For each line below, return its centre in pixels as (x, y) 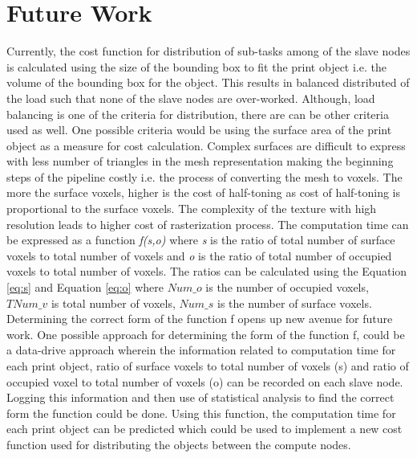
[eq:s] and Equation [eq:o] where (85, 287)
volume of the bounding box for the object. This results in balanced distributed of (208, 82)
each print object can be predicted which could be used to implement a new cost (204, 429)
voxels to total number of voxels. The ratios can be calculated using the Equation (207, 271)
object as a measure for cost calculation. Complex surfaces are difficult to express (206, 145)
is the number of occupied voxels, (287, 287)
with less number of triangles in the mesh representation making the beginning (200, 161)
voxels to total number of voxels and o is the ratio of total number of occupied (199, 255)
